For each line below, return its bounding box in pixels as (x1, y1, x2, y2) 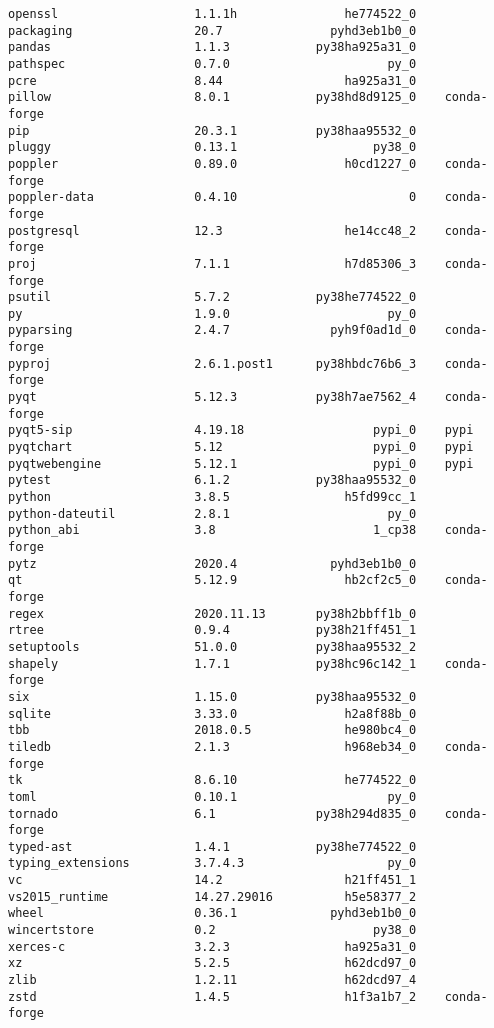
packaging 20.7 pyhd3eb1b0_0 (8, 23, 417, 38)
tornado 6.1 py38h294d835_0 (8, 806, 417, 821)
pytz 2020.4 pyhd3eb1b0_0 (8, 556, 417, 571)
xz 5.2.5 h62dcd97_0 (8, 956, 417, 971)
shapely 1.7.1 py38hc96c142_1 (8, 656, 417, 671)
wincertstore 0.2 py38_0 (8, 923, 417, 938)
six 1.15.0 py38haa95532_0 (8, 689, 417, 704)
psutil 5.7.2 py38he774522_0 (8, 290, 417, 305)
